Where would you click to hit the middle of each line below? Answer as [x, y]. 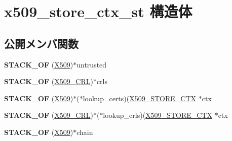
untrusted [92, 64]
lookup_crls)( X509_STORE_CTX [158, 115]
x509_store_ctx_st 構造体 [98, 11]
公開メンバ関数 [41, 43]
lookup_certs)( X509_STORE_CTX [140, 98]
